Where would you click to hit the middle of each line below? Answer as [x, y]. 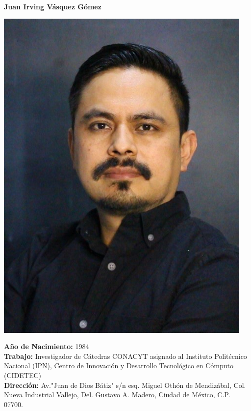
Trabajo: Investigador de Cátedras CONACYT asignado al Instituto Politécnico [125, 356]
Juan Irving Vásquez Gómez [53, 6]
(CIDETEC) [23, 375]
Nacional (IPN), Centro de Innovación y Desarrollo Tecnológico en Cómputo [119, 366]
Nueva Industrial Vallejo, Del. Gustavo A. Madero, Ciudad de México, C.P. [117, 395]
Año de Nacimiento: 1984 [47, 346]
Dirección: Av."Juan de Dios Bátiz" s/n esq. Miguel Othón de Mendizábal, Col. [125, 385]
